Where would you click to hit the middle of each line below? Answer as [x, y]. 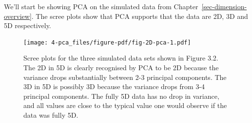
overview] [18, 16]
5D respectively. [28, 25]
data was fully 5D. [51, 115]
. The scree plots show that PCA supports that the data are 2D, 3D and [140, 16]
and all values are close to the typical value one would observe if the [125, 105]
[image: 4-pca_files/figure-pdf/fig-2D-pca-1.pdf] [107, 42]
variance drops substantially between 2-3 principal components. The [125, 77]
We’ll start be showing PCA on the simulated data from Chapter [101, 6]
